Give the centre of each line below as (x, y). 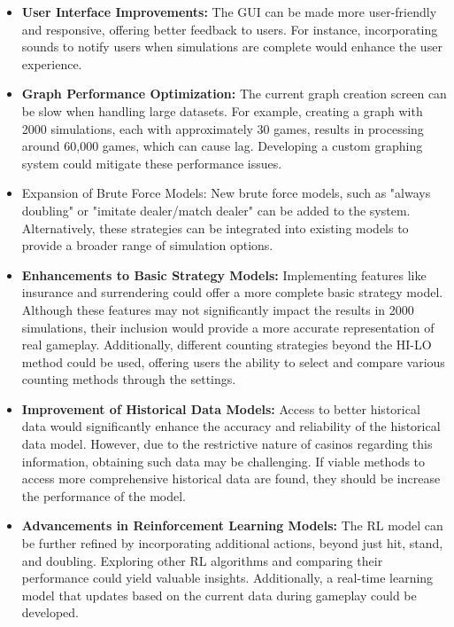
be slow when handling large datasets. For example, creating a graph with (222, 110)
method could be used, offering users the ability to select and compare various (233, 361)
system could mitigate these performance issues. (152, 163)
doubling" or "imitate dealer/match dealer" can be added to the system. (216, 210)
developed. (50, 612)
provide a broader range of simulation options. (147, 245)
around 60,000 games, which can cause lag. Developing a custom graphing (222, 146)
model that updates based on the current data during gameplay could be (219, 595)
